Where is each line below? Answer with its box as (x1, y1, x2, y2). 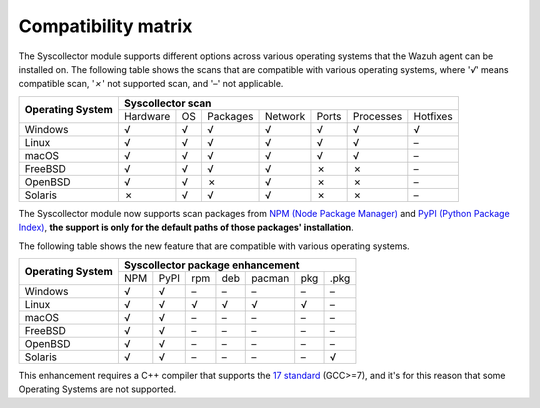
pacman (251, 271, 290, 285)
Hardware (123, 109, 171, 123)
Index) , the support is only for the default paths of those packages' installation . (18, 221, 354, 234)
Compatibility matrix (18, 15, 193, 37)
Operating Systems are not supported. (18, 383, 177, 395)
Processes (352, 109, 403, 123)
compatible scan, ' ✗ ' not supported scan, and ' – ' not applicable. (18, 78, 284, 90)
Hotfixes (413, 109, 454, 123)
